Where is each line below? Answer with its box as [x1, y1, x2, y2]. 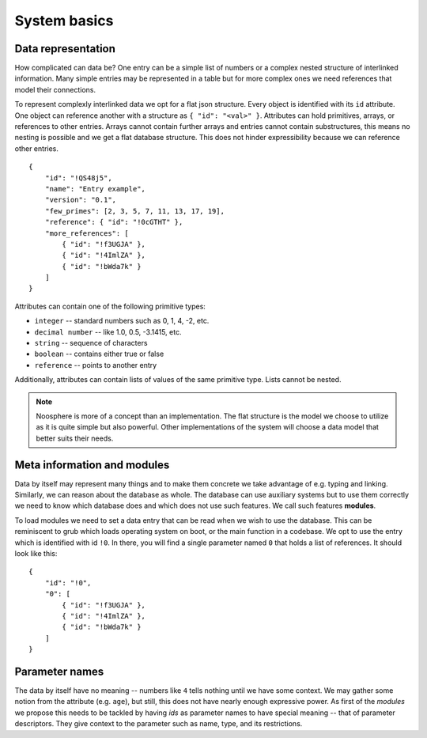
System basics [14, 12, 114, 29]
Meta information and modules [14, 458, 170, 471]
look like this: [14, 549, 58, 558]
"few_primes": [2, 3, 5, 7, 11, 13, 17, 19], [44, 206, 225, 215]
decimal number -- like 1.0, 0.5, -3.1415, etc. [34, 327, 182, 336]
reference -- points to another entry [34, 360, 157, 369]
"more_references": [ [44, 229, 130, 237]
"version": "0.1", [44, 195, 117, 205]
